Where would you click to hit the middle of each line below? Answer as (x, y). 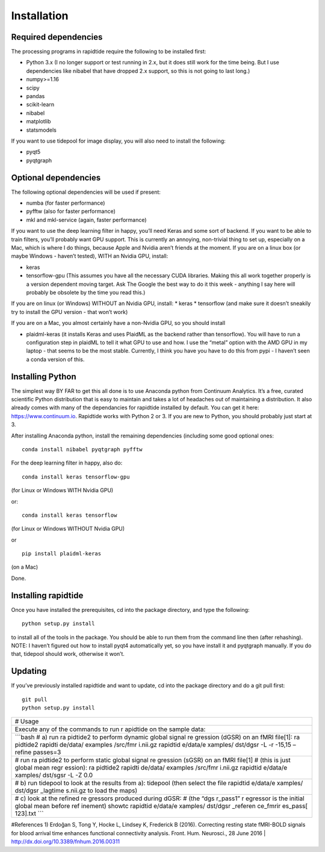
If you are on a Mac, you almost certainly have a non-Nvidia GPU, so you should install (118, 323)
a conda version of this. (55, 359)
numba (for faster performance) (66, 203)
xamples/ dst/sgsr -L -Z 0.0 (54, 775)
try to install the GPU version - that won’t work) (70, 312)
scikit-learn (40, 105)
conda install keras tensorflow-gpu (76, 477)
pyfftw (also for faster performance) (71, 211)
